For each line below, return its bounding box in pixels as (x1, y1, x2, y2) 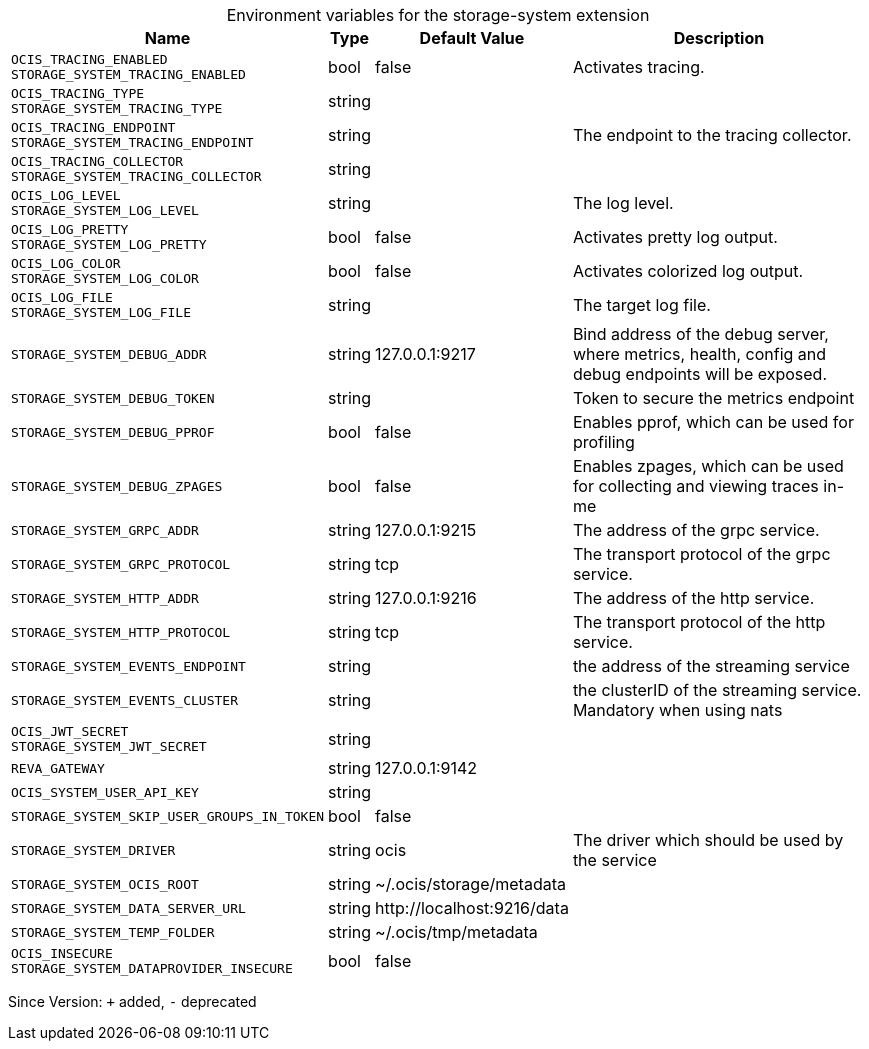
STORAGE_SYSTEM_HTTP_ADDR (11, 590, 199, 606)
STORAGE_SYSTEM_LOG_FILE (11, 305, 192, 320)
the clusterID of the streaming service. (572, 680, 862, 700)
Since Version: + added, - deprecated (8, 993, 257, 1010)
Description (673, 28, 765, 48)
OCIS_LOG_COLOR (11, 256, 121, 271)
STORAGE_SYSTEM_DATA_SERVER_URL (11, 900, 246, 916)
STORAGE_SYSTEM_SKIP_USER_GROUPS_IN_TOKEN (11, 808, 325, 824)
